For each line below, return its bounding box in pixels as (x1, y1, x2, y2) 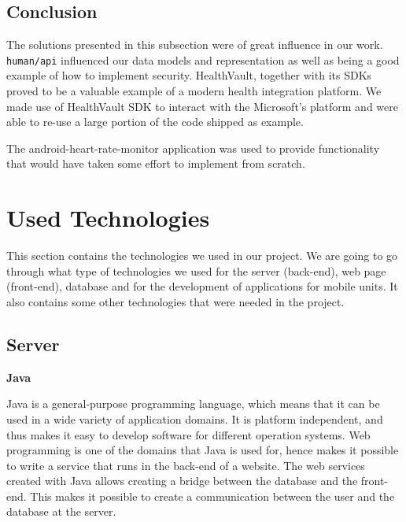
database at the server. (6, 503, 116, 520)
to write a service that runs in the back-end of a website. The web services (6, 457, 365, 473)
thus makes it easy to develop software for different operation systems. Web (6, 426, 371, 442)
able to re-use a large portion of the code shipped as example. (6, 113, 304, 130)
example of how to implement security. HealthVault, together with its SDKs (6, 67, 372, 83)
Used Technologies (6, 202, 210, 234)
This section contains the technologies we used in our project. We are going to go (6, 247, 398, 264)
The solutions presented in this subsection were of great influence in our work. (6, 36, 383, 53)
